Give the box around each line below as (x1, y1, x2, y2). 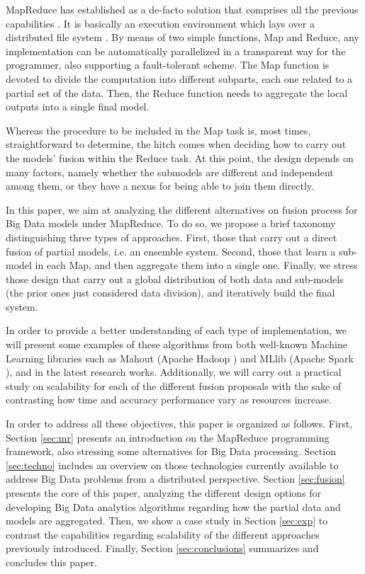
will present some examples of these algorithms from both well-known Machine (6, 337, 347, 352)
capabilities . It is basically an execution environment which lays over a (6, 16, 315, 30)
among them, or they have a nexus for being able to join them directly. (6, 178, 314, 193)
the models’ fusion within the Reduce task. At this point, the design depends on (6, 150, 354, 165)
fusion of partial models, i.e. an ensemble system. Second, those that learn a (6, 243, 336, 258)
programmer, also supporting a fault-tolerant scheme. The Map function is (6, 57, 330, 72)
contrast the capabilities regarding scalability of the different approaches (6, 527, 320, 541)
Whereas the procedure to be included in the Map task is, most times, (6, 122, 311, 137)
